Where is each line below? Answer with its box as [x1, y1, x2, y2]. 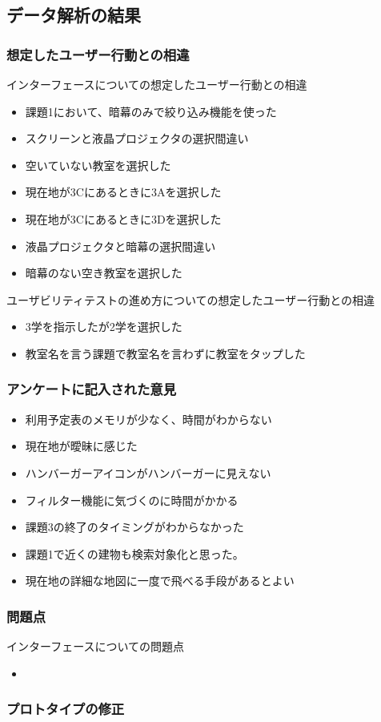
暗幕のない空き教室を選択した [25, 264, 182, 281]
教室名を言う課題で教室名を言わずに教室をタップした [25, 345, 306, 361]
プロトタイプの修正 [6, 699, 125, 719]
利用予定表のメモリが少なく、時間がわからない [25, 410, 272, 427]
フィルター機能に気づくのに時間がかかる [25, 491, 239, 508]
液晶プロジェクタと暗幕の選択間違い [25, 237, 216, 254]
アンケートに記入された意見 [6, 379, 177, 399]
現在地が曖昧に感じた [25, 438, 138, 454]
